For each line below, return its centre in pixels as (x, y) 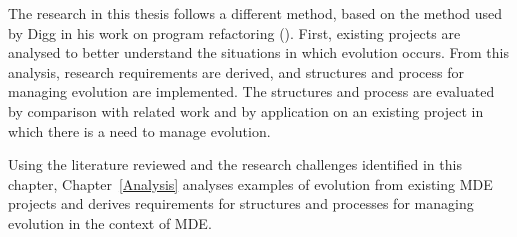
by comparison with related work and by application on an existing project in (246, 110)
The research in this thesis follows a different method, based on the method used (255, 13)
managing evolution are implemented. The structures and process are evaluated (251, 91)
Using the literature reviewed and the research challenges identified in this (235, 164)
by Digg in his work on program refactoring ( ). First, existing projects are (234, 32)
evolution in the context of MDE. (110, 222)
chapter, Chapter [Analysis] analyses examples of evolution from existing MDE (250, 183)
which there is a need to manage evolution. (139, 130)
